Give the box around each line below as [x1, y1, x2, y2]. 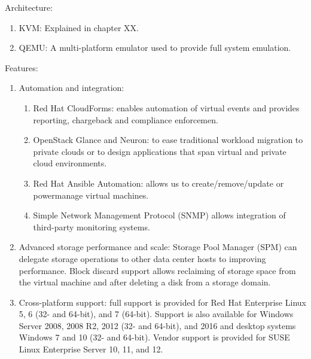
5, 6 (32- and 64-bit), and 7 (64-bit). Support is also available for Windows [19, 308, 294, 320]
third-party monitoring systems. [33, 220, 150, 233]
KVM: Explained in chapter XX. [19, 21, 139, 34]
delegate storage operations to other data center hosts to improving [19, 252, 266, 264]
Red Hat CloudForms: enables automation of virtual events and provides [33, 101, 300, 114]
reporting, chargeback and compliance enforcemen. [33, 113, 218, 126]
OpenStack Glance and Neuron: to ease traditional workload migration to [33, 133, 303, 146]
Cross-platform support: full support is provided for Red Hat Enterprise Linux [19, 296, 306, 308]
